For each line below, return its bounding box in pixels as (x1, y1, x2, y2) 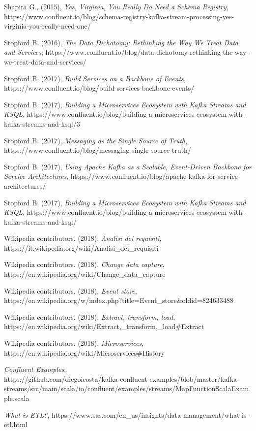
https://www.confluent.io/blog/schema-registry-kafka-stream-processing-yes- (4, 11, 234, 21)
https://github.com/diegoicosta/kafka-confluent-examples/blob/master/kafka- (4, 373, 239, 384)
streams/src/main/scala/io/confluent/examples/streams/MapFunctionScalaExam (4, 383, 249, 394)
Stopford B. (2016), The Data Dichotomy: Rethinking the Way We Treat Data (4, 37, 238, 47)
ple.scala (4, 393, 29, 403)
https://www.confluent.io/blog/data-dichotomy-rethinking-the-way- (45, 47, 249, 57)
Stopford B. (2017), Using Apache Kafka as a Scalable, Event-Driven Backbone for (4, 161, 252, 171)
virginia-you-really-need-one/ (4, 21, 91, 31)
